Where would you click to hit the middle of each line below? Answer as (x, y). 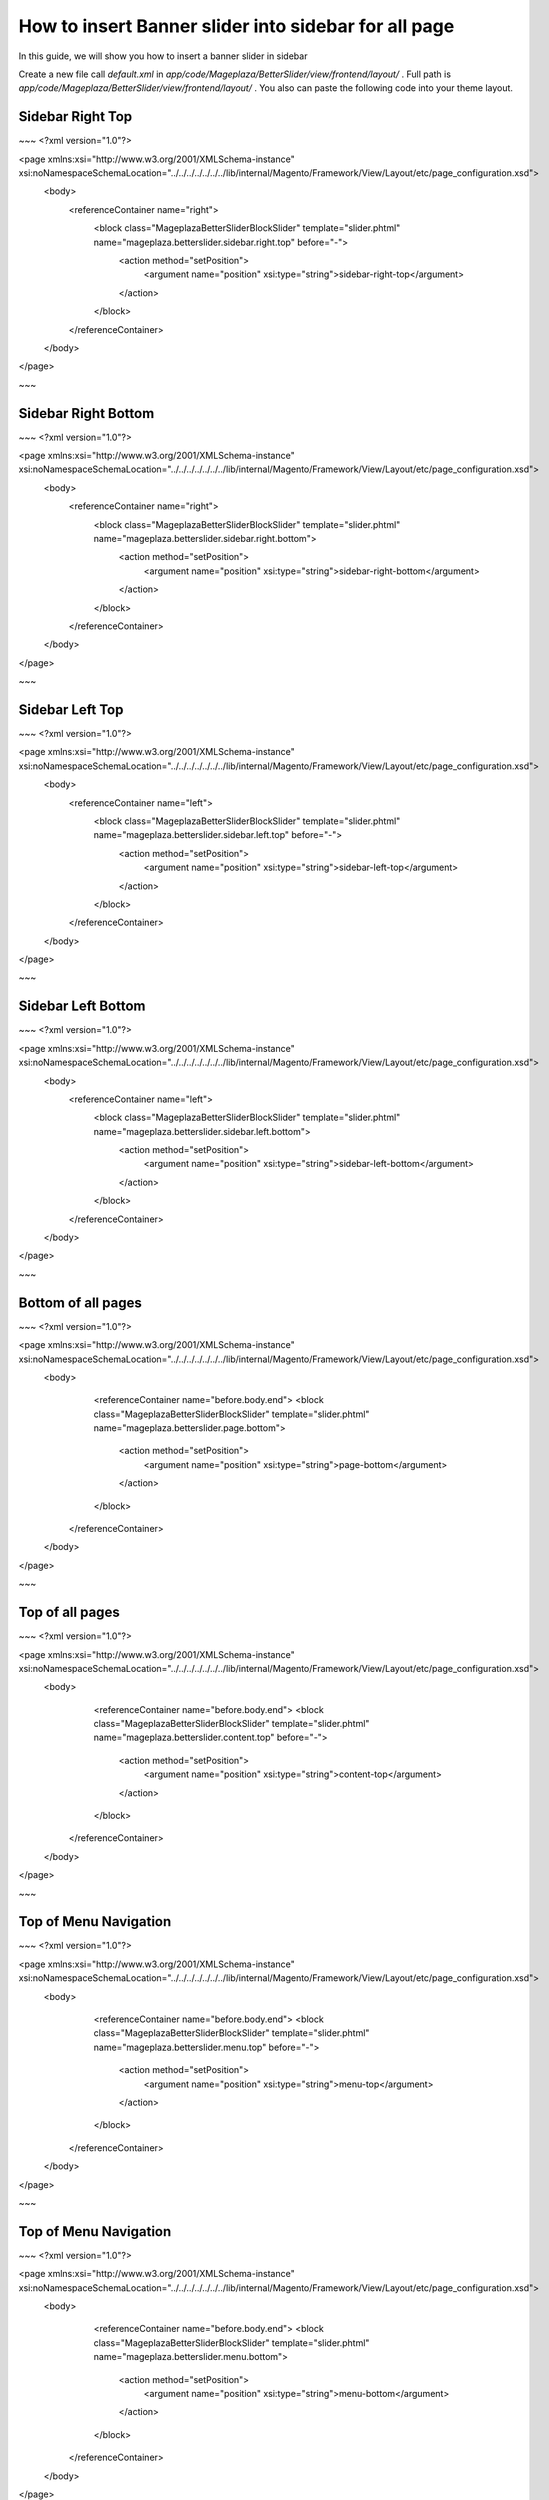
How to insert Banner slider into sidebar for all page (236, 26)
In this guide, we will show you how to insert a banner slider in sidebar (163, 56)
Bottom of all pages (80, 1302)
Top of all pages (69, 1612)
